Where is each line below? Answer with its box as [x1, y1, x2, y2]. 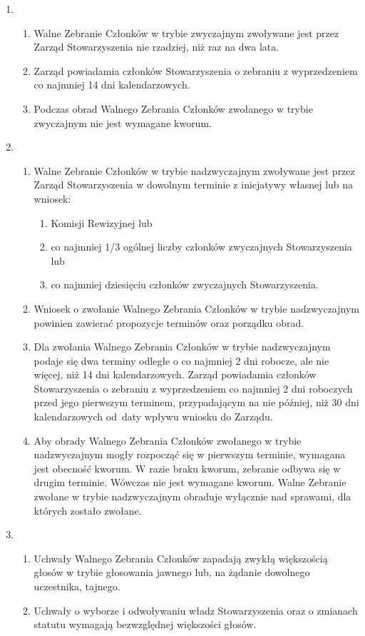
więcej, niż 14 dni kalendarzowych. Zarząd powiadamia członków [34, 367, 317, 382]
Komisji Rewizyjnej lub [51, 215, 153, 230]
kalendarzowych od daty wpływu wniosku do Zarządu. [34, 409, 273, 424]
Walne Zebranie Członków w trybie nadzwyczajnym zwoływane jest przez [34, 163, 355, 178]
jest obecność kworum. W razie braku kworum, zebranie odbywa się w [34, 460, 341, 475]
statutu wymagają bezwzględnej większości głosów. [34, 617, 257, 632]
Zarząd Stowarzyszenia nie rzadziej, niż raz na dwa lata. [34, 39, 279, 54]
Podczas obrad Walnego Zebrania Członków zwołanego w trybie [34, 101, 313, 116]
